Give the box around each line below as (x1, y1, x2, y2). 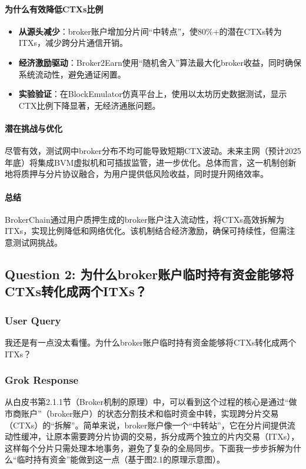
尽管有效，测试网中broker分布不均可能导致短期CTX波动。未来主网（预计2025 (5, 145, 301, 157)
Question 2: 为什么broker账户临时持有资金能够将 (5, 264, 294, 283)
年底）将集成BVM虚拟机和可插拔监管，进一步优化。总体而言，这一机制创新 (5, 156, 297, 168)
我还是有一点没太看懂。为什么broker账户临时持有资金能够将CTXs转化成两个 (5, 336, 297, 348)
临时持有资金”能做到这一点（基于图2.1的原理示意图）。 (16, 453, 225, 465)
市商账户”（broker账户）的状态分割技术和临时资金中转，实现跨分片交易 (5, 407, 279, 419)
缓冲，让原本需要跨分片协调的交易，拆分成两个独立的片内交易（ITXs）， (21, 430, 300, 443)
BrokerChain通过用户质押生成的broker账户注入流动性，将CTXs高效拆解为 (5, 213, 284, 225)
